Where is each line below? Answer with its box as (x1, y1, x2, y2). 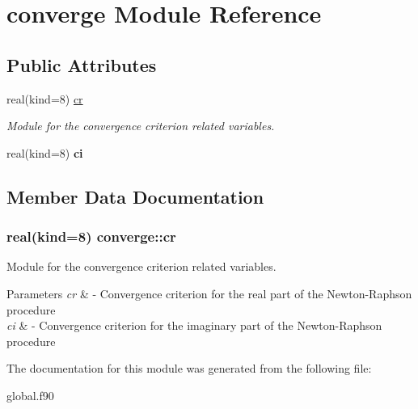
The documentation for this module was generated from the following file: (6, 360, 372, 377)
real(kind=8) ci (6, 144, 83, 161)
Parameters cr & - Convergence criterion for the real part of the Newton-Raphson (6, 285, 412, 301)
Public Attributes (6, 52, 157, 77)
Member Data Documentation (6, 183, 264, 209)
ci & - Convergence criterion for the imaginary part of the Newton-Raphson (6, 317, 382, 334)
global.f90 (6, 386, 54, 403)
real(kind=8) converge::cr (6, 226, 176, 247)
